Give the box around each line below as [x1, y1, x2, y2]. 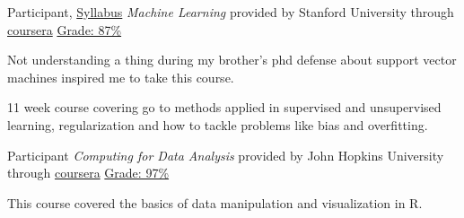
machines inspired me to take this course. [7, 67, 234, 86]
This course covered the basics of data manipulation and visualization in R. [7, 193, 423, 212]
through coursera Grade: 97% [7, 163, 170, 182]
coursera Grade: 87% [7, 20, 122, 39]
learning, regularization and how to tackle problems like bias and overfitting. [7, 115, 428, 134]
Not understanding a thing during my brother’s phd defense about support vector [7, 50, 457, 69]
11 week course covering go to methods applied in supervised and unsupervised [7, 98, 442, 117]
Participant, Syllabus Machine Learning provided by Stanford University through [7, 3, 454, 21]
